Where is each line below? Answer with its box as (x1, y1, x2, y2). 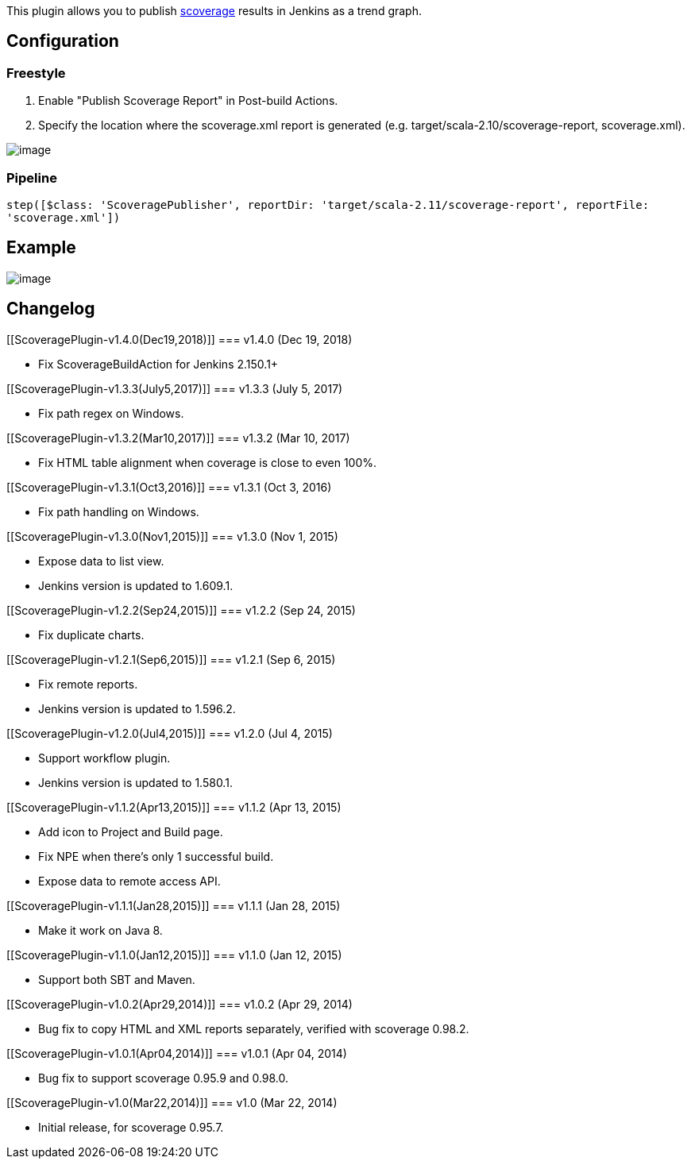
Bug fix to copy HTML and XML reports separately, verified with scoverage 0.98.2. (38, 1021, 469, 1036)
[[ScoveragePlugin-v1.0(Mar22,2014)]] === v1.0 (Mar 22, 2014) (6, 1095, 338, 1109)
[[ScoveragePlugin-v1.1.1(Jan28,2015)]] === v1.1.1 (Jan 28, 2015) (6, 898, 341, 912)
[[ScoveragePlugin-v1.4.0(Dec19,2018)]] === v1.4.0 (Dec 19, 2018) (6, 332, 353, 346)
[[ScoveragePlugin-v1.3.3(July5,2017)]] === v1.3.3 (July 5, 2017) (6, 381, 343, 395)
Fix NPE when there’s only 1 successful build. (38, 849, 274, 863)
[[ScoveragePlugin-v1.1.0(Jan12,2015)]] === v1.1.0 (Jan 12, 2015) (6, 947, 342, 962)
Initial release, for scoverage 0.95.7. (38, 1120, 224, 1134)
